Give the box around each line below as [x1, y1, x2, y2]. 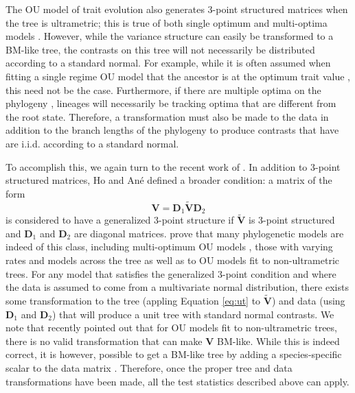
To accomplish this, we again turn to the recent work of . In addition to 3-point [5, 159, 341, 174]
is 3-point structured [248, 213, 335, 227]
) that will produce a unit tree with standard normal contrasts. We [52, 307, 334, 321]
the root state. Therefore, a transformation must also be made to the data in [5, 109, 329, 123]
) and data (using [271, 293, 345, 307]
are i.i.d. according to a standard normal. [5, 136, 179, 150]
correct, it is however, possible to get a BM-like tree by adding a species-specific [5, 347, 342, 361]
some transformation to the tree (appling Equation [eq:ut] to [5, 293, 261, 307]
